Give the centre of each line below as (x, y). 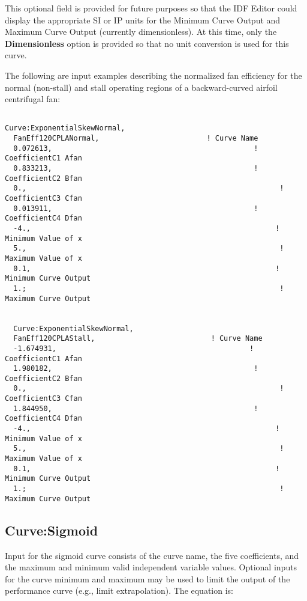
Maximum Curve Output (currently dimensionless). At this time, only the (141, 32)
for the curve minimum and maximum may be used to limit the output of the (148, 578)
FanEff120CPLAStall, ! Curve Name (138, 339)
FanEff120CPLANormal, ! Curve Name (136, 139)
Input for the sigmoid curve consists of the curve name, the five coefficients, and (152, 555)
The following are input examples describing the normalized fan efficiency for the (153, 75)
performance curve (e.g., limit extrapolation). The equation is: (119, 590)
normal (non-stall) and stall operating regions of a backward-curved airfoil (141, 87)
